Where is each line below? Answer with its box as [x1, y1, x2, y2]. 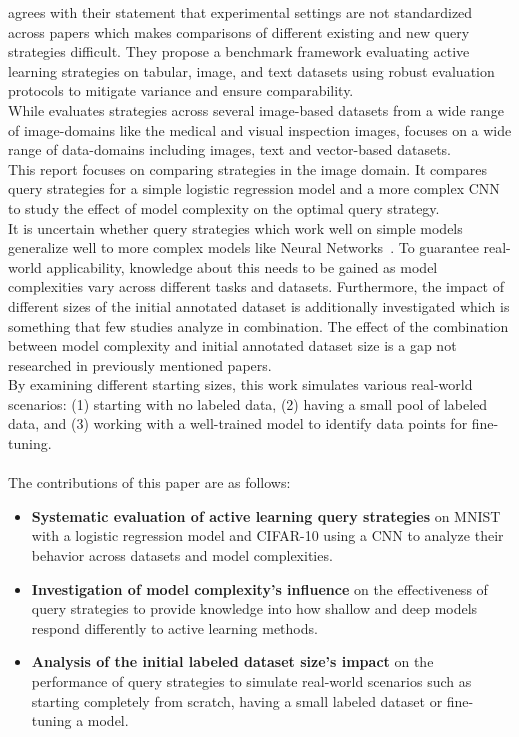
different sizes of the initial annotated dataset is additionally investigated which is [8, 295, 510, 316]
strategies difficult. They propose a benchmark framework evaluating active [8, 41, 470, 62]
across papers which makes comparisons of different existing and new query [8, 21, 470, 42]
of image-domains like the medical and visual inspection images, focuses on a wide [8, 119, 512, 140]
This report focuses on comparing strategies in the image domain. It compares [8, 158, 487, 179]
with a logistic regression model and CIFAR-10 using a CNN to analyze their [31, 525, 504, 546]
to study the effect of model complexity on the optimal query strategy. [8, 197, 440, 218]
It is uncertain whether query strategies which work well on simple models [8, 217, 463, 238]
